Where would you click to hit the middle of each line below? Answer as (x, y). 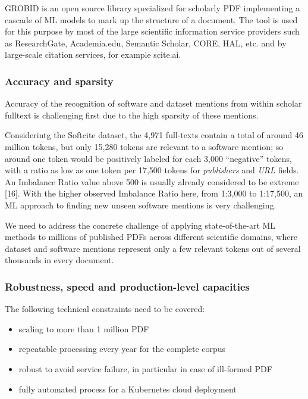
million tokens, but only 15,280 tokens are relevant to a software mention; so (144, 146)
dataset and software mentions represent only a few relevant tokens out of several (153, 248)
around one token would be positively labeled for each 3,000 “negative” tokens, (148, 158)
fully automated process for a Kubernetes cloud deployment (128, 389)
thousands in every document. (59, 260)
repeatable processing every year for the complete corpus (122, 349)
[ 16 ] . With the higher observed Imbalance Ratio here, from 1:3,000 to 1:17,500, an (154, 193)
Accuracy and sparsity (59, 81)
